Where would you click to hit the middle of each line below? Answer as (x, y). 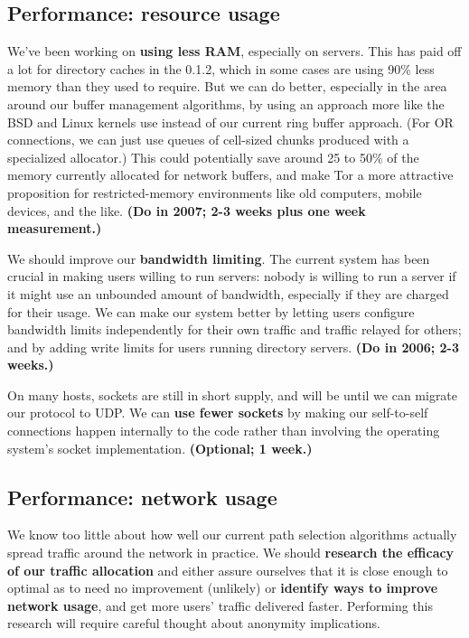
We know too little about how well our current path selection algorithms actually (232, 535)
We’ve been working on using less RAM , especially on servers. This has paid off (234, 51)
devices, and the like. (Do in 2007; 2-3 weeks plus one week (187, 210)
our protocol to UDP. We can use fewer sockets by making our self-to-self (218, 413)
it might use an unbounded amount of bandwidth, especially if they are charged (228, 293)
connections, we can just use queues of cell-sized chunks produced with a (208, 140)
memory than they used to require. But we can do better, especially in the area (227, 86)
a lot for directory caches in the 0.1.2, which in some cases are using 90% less (221, 68)
